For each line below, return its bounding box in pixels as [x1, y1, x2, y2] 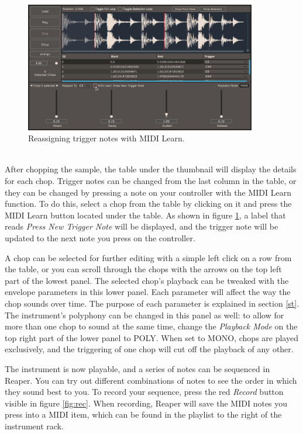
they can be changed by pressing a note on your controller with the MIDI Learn [5, 186, 291, 198]
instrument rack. [5, 419, 64, 432]
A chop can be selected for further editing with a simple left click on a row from [5, 251, 292, 263]
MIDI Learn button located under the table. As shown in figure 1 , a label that [5, 209, 286, 221]
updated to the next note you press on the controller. [5, 231, 195, 244]
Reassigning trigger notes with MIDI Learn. [28, 132, 185, 144]
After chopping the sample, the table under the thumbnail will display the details [5, 163, 297, 175]
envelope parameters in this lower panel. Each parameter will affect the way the [5, 286, 291, 298]
